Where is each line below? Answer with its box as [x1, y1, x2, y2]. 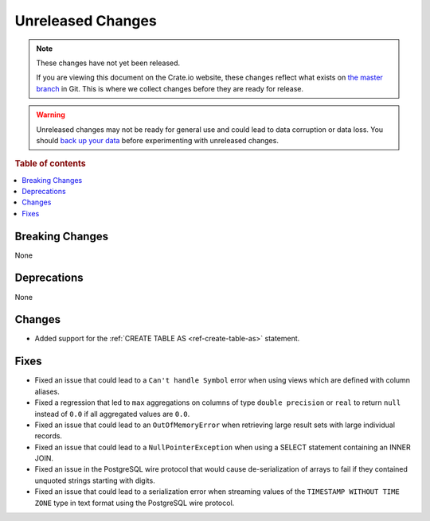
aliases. [34, 387, 60, 396]
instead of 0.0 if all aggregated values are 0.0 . [34, 409, 190, 418]
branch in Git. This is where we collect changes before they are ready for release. [36, 84, 304, 93]
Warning [36, 110, 65, 119]
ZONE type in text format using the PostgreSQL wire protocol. [34, 498, 235, 507]
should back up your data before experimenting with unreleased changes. [36, 135, 279, 145]
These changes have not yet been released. [36, 58, 181, 68]
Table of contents [14, 158, 87, 169]
